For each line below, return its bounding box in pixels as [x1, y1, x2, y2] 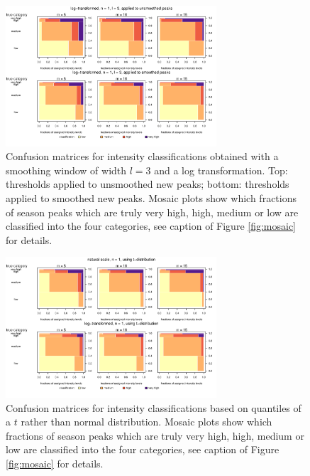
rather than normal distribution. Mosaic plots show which [21, 414, 272, 429]
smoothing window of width [6, 162, 127, 177]
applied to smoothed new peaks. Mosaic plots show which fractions [6, 191, 297, 206]
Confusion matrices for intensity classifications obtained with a [6, 149, 279, 164]
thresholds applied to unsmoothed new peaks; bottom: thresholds [6, 176, 289, 191]
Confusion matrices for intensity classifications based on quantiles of [6, 400, 301, 415]
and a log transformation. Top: [154, 162, 288, 177]
